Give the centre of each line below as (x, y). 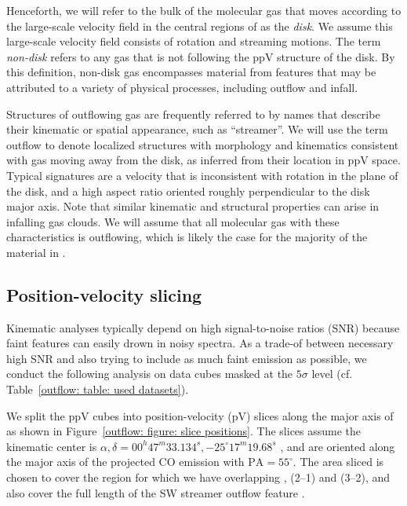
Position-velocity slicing (104, 294)
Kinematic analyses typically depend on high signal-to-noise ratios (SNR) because (203, 327)
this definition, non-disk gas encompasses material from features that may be (191, 72)
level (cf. (332, 374)
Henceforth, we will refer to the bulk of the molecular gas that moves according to (204, 10)
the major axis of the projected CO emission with (125, 462)
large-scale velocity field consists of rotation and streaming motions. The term (194, 41)
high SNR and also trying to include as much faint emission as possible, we (187, 358)
